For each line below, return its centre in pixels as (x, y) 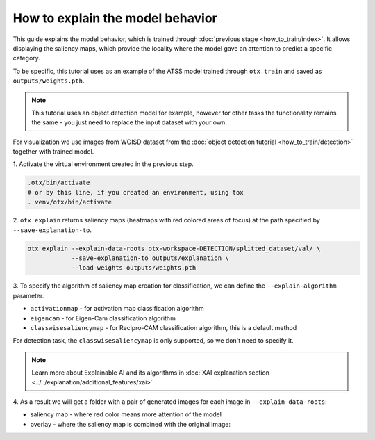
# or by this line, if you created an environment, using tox (135, 192)
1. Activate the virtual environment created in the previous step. (103, 164)
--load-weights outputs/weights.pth (134, 268)
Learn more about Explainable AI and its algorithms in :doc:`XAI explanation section (151, 373)
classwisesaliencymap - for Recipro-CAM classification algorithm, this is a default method (164, 327)
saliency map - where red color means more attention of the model (126, 414)
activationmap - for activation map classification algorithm (117, 309)
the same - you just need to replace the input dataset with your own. (129, 122)
